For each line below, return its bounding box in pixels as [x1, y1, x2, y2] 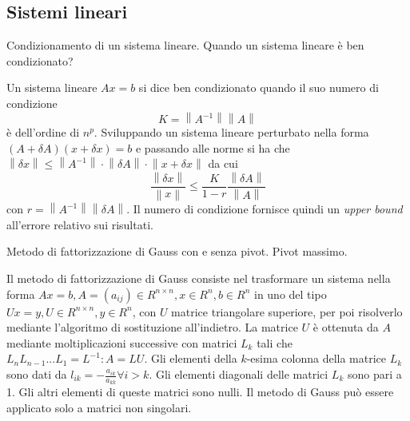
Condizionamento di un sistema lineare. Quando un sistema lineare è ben [6, 37, 364, 54]
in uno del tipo [253, 285, 327, 302]
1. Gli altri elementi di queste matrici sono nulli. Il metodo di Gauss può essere [6, 383, 394, 400]
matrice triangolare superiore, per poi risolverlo [171, 303, 403, 320]
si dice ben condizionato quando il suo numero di [138, 79, 379, 96]
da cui [208, 155, 238, 172]
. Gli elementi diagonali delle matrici [149, 366, 328, 383]
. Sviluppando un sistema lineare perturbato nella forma [94, 123, 369, 140]
